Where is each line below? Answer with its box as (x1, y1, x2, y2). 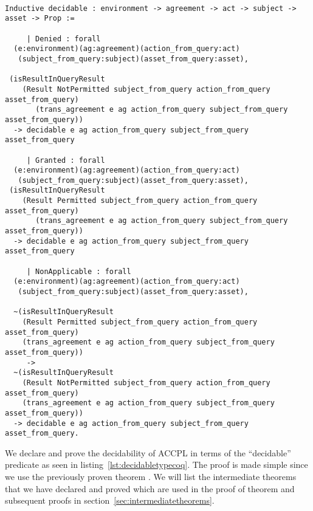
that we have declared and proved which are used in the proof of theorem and (5, 482, 295, 495)
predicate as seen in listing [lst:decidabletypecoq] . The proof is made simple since (5, 458, 308, 471)
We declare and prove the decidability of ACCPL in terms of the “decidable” (5, 446, 291, 459)
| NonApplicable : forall (26, 267, 131, 276)
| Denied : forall (26, 34, 101, 43)
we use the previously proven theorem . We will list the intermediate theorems (5, 470, 297, 483)
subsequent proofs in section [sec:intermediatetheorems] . (5, 494, 215, 507)
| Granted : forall (26, 156, 105, 165)
